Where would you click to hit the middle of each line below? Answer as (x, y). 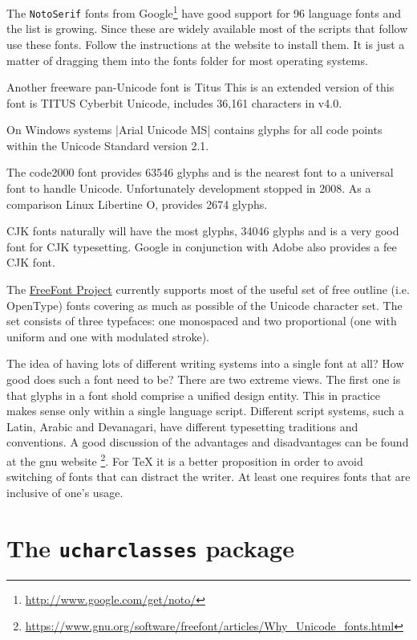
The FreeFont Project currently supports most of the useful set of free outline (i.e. (208, 289)
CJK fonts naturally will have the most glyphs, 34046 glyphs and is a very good (203, 231)
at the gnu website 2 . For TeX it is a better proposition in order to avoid (185, 459)
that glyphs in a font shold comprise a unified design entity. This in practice (193, 395)
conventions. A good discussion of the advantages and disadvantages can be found (208, 442)
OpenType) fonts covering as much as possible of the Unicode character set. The (204, 305)
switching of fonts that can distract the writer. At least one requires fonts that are (208, 477)
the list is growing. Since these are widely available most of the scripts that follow (207, 29)
